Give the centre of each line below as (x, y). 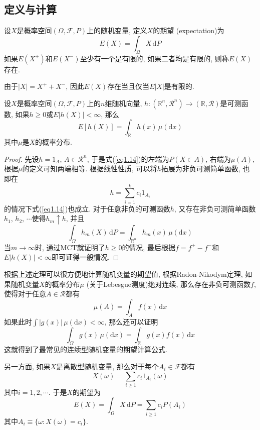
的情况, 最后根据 (149, 247)
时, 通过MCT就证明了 (70, 247)
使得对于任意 (25, 294)
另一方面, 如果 (27, 366)
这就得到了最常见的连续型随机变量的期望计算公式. (86, 349)
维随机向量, (123, 103)
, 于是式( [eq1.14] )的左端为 (128, 158)
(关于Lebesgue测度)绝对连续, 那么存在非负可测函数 (169, 284)
